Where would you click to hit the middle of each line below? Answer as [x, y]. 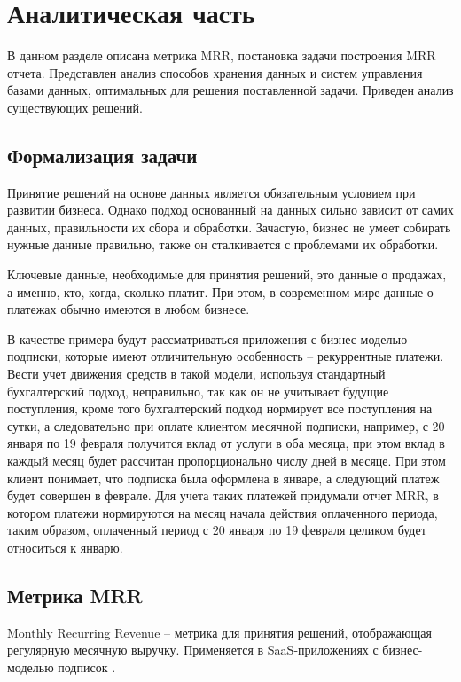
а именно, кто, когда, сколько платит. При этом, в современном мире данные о [220, 291]
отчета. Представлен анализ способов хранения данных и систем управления [215, 72]
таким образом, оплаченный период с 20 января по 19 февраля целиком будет [217, 530]
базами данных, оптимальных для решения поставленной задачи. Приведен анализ [230, 90]
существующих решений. [75, 107]
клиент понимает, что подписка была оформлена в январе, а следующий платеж [223, 478]
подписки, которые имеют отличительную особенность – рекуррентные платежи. [226, 356]
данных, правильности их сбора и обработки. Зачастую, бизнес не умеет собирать [229, 227]
